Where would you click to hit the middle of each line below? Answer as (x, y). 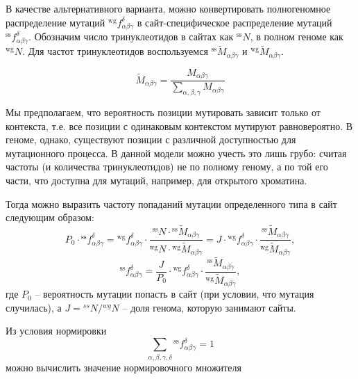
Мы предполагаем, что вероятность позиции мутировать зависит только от (163, 112)
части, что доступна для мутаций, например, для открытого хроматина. (156, 180)
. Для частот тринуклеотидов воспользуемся (115, 51)
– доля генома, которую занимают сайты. (209, 307)
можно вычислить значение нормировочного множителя (123, 367)
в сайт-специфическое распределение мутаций (235, 22)
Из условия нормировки (56, 331)
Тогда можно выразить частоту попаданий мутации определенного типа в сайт (171, 203)
